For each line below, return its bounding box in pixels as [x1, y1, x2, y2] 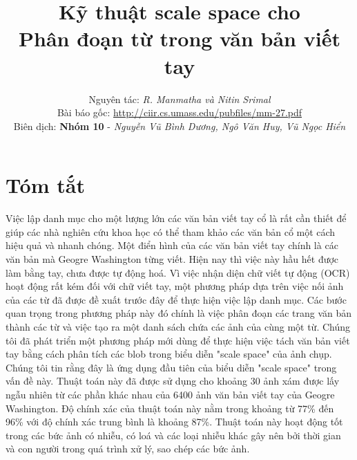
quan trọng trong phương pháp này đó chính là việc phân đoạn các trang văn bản [6, 306, 352, 320]
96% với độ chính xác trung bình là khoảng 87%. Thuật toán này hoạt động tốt [6, 414, 343, 429]
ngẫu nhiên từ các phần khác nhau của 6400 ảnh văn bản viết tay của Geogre [6, 387, 335, 401]
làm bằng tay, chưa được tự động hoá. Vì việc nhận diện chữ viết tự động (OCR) [6, 265, 350, 279]
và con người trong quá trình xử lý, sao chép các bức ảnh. [6, 441, 250, 456]
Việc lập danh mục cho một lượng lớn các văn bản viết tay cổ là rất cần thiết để [6, 211, 347, 226]
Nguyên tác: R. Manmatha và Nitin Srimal [88, 91, 271, 106]
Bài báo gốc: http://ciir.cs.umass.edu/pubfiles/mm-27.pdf [57, 105, 302, 120]
